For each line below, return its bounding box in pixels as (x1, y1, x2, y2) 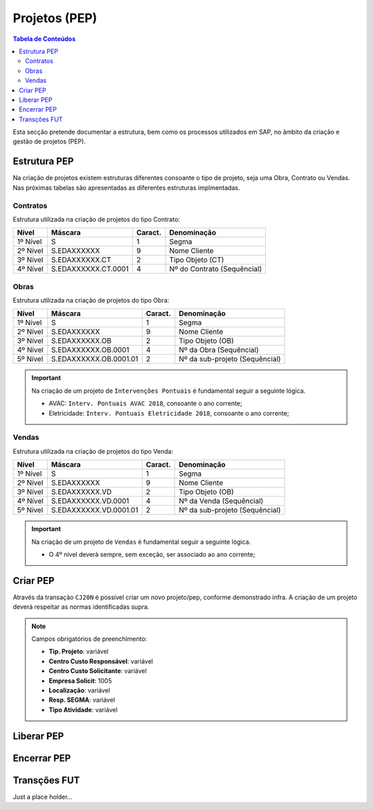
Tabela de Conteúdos (12, 35, 76, 43)
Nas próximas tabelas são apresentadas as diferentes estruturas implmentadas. (12, 184, 240, 192)
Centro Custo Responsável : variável (48, 657, 154, 665)
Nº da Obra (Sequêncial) (179, 345, 259, 355)
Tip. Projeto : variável (48, 648, 109, 656)
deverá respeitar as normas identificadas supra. (12, 603, 150, 611)
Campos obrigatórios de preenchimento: (31, 634, 148, 643)
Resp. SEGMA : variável (48, 696, 116, 704)
